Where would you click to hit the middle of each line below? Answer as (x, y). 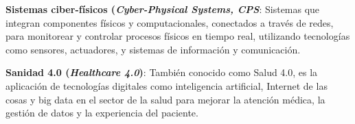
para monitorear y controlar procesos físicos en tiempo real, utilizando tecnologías (178, 36)
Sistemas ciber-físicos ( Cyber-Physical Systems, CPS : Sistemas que (163, 9)
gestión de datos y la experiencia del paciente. (102, 113)
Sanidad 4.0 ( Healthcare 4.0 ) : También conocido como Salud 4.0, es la (162, 72)
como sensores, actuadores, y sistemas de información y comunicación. (153, 49)
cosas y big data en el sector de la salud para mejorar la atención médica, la (165, 99)
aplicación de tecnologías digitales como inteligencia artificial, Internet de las (167, 85)
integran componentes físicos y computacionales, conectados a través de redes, (170, 22)
